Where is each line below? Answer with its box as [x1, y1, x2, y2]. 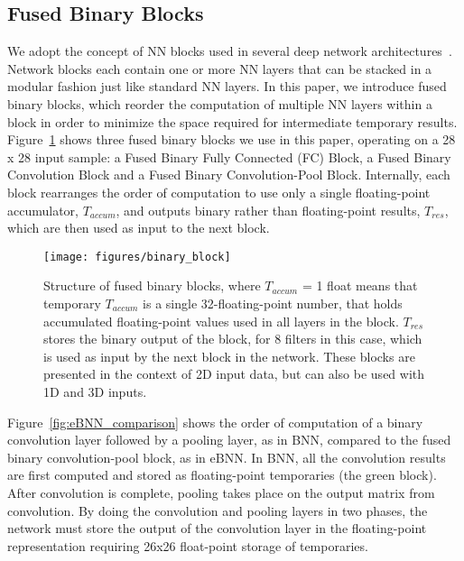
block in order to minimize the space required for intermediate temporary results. [7, 112, 458, 131]
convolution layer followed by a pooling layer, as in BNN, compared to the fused [7, 430, 451, 449]
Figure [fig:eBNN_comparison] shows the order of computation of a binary [7, 412, 423, 431]
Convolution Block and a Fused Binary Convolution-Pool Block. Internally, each [7, 165, 450, 184]
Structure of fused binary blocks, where [43, 276, 261, 295]
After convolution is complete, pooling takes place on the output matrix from [7, 483, 435, 501]
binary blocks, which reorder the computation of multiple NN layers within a [7, 94, 432, 113]
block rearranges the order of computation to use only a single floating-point [7, 182, 431, 201]
